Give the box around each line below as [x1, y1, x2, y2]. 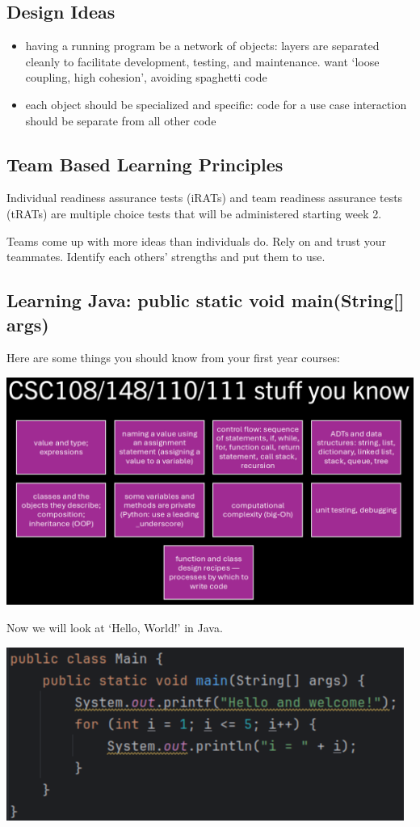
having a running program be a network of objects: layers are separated [25, 37, 380, 54]
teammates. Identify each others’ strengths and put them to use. [6, 248, 325, 265]
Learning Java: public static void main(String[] [6, 288, 405, 313]
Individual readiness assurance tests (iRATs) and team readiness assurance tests [6, 189, 403, 206]
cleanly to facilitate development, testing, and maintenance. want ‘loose [25, 53, 380, 70]
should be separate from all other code [25, 112, 216, 129]
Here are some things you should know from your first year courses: [6, 349, 340, 366]
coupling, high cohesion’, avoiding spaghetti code [25, 69, 267, 86]
